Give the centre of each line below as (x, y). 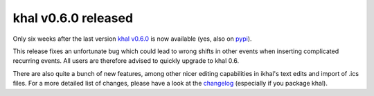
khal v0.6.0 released (73, 18)
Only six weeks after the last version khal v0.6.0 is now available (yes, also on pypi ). (132, 39)
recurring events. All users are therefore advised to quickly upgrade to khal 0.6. (126, 61)
